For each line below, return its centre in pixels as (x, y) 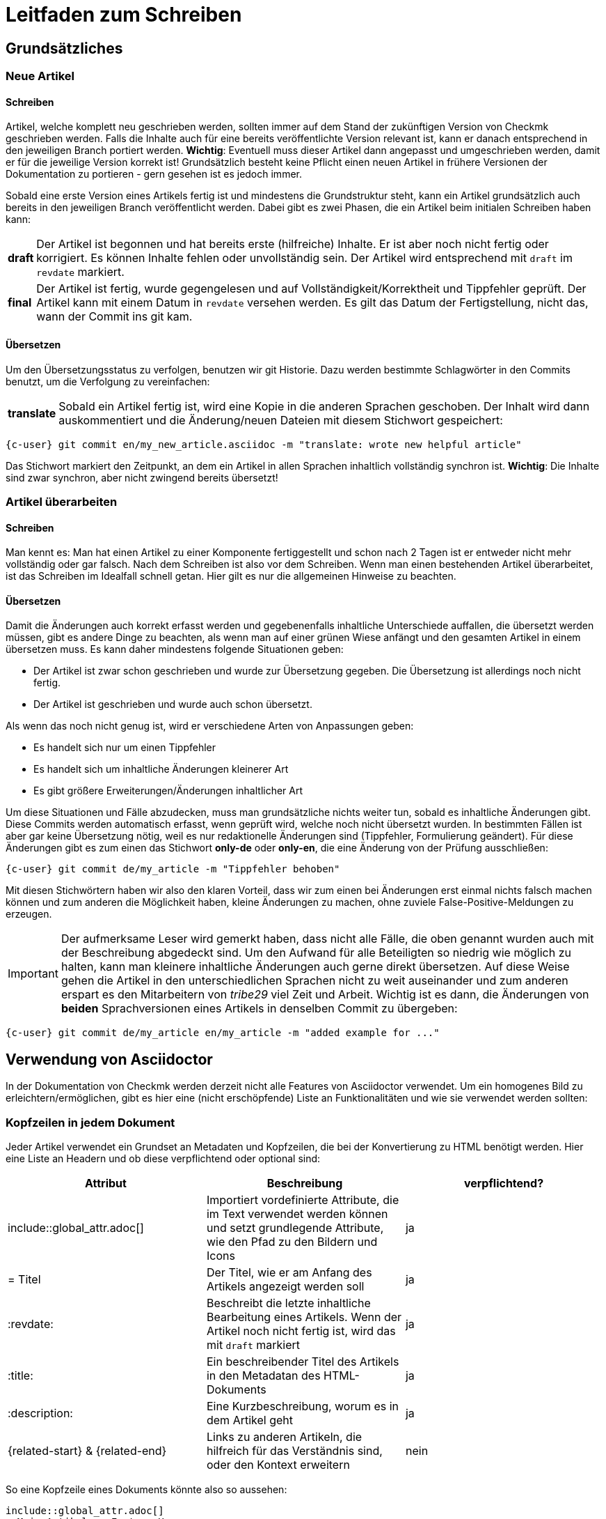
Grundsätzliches (64, 48)
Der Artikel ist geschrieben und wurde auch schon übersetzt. (173, 704)
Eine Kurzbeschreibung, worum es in (303, 1406)
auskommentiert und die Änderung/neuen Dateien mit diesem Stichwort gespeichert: (281, 420)
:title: (21, 1376)
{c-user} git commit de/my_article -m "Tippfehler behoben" (173, 869)
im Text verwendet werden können (297, 1214)
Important (33, 974)
